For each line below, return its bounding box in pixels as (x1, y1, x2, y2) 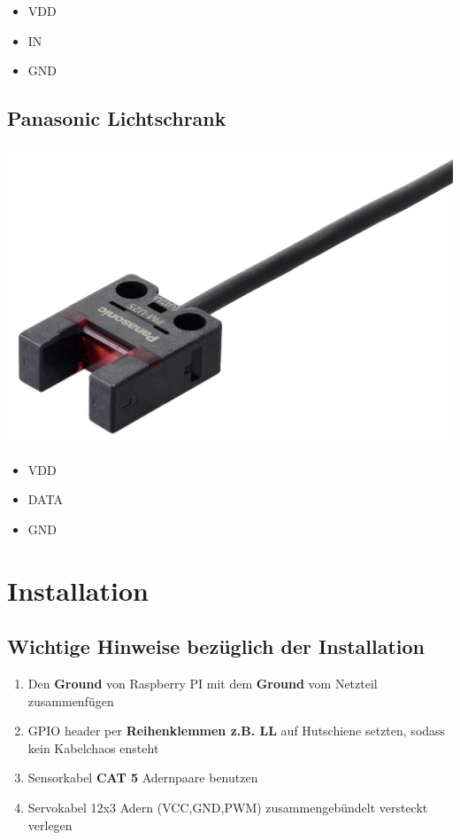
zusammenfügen (27, 691, 114, 710)
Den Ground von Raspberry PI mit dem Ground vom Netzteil (27, 674, 378, 693)
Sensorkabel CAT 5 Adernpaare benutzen (27, 768, 258, 787)
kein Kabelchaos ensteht (27, 738, 159, 757)
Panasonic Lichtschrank (7, 105, 226, 132)
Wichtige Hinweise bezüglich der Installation (7, 633, 425, 660)
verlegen (27, 815, 73, 834)
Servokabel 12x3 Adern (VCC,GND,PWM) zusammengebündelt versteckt (27, 798, 428, 817)
